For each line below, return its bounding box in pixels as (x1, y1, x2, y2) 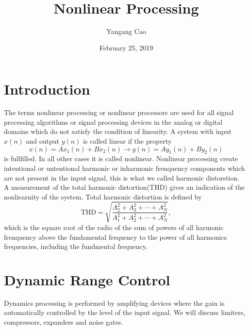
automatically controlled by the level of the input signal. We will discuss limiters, (4, 307, 246, 317)
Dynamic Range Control (4, 269, 170, 289)
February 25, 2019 (99, 42, 153, 52)
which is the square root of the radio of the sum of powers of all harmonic (4, 222, 224, 232)
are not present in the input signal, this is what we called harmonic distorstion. (4, 172, 240, 182)
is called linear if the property (83, 136, 172, 146)
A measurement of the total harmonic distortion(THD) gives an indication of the (4, 182, 245, 192)
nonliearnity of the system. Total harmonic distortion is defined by (4, 191, 202, 201)
